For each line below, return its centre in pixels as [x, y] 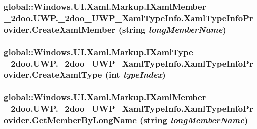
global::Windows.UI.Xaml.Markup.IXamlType [98, 52]
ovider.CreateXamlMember [60, 29]
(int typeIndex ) [135, 74]
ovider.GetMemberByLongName [70, 120]
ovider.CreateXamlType [53, 74]
